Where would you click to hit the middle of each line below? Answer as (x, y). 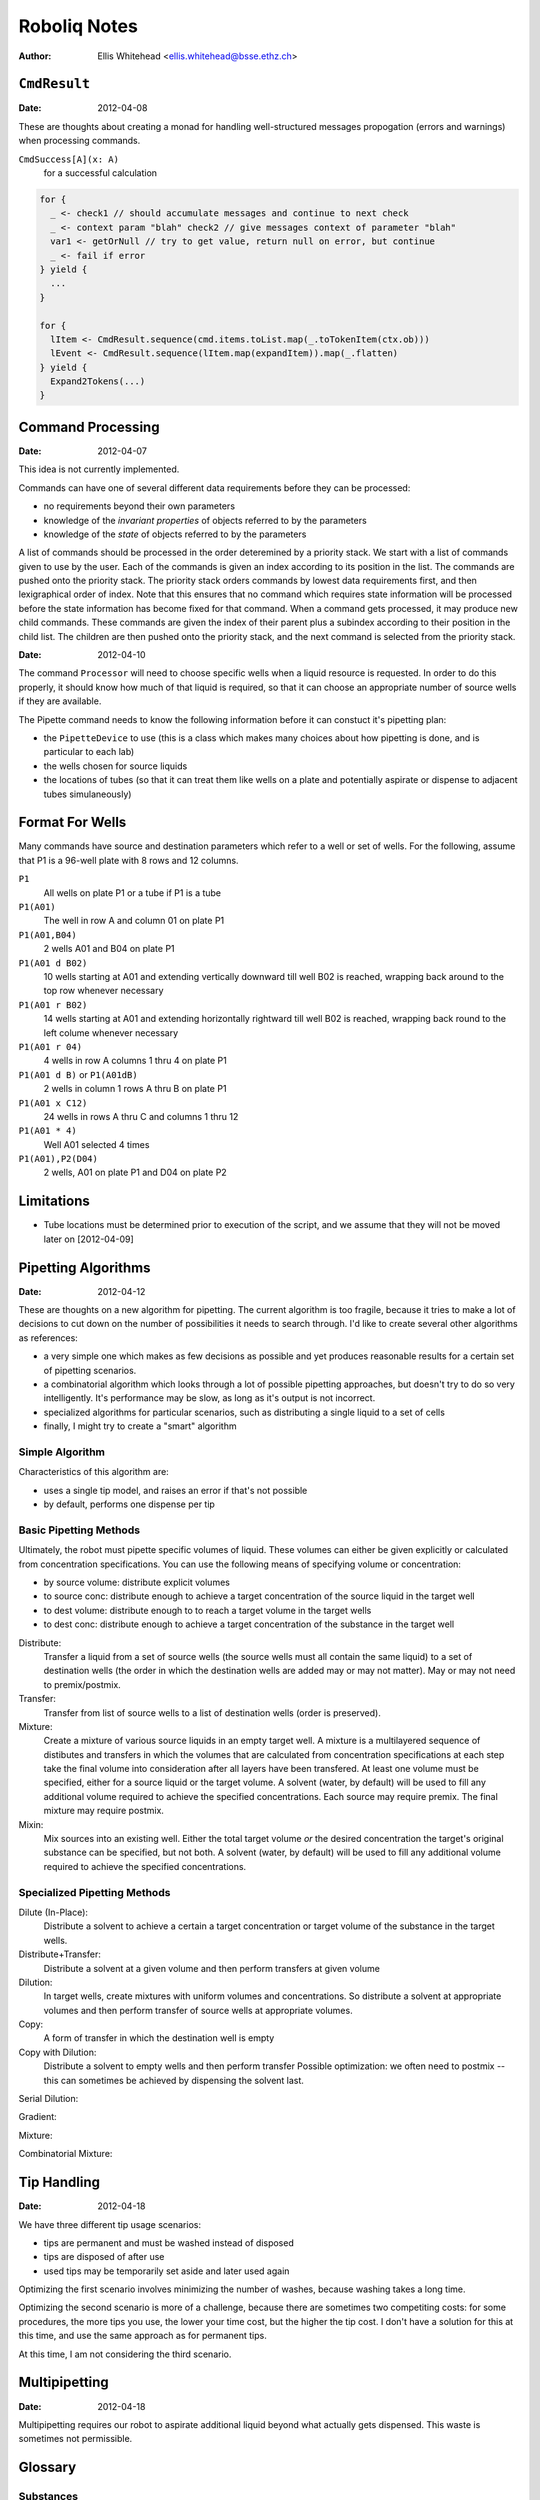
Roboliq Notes (78, 26)
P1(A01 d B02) (53, 963)
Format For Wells (72, 822)
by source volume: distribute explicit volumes (136, 1582)
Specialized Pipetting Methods (94, 1892)
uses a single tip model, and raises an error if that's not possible (175, 1490)
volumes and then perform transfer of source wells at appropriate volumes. (198, 2010)
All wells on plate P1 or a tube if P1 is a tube (132, 892)
